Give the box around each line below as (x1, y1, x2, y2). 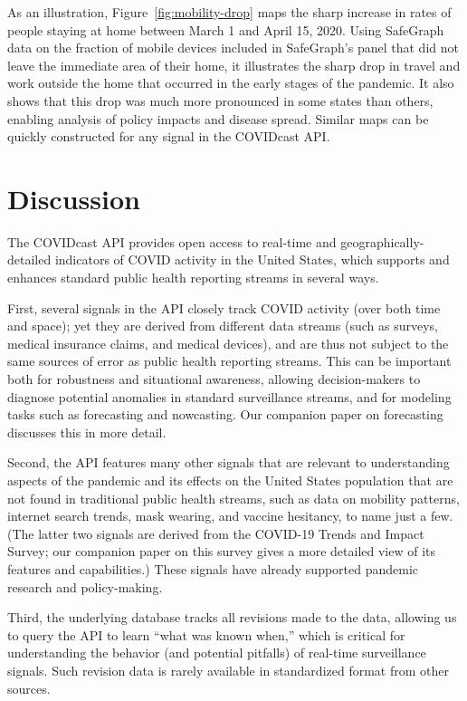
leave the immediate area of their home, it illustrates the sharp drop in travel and (7, 55, 461, 74)
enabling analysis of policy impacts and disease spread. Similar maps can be (7, 109, 429, 128)
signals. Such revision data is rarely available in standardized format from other (7, 660, 449, 679)
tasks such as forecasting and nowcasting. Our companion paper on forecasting (7, 405, 443, 424)
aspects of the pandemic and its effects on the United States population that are (7, 471, 453, 489)
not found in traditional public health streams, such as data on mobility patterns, (7, 488, 460, 507)
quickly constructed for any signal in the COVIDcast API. (7, 127, 330, 146)
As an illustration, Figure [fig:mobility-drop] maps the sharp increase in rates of (7, 3, 452, 21)
